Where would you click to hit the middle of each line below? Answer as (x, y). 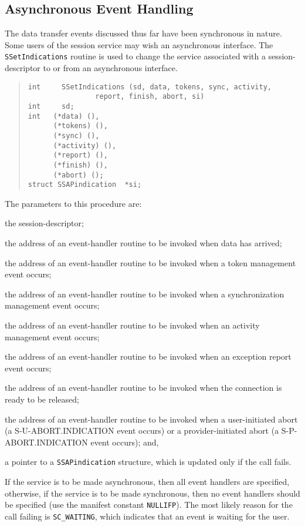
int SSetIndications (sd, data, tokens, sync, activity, (150, 87)
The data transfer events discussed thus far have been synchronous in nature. (143, 33)
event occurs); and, (125, 442)
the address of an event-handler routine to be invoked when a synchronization (145, 294)
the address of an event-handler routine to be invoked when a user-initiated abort (151, 419)
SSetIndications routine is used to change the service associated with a (135, 56)
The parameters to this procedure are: (73, 203)
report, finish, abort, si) (150, 97)
